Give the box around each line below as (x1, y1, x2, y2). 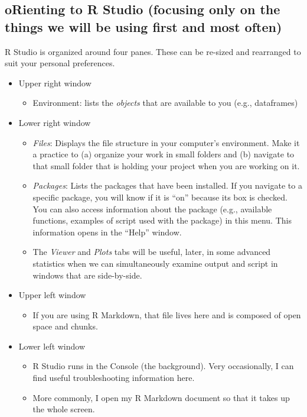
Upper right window (18, 76, 92, 89)
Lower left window (18, 340, 86, 352)
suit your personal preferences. (5, 57, 115, 69)
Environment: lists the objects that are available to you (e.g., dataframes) (32, 96, 298, 109)
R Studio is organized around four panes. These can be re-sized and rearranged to (5, 45, 301, 57)
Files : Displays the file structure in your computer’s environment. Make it (32, 136, 300, 148)
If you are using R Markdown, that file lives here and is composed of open (32, 308, 301, 321)
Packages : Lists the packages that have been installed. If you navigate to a (32, 179, 302, 192)
